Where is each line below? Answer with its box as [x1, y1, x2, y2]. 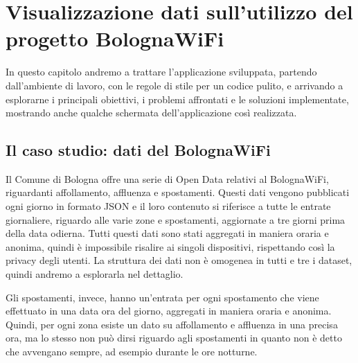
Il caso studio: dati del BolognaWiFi [6, 139, 271, 161]
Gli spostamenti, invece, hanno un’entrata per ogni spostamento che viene [6, 290, 319, 304]
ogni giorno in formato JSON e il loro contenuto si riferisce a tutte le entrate [6, 199, 331, 213]
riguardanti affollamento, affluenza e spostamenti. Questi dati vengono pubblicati [6, 185, 350, 200]
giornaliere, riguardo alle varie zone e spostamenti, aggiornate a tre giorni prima [6, 212, 346, 227]
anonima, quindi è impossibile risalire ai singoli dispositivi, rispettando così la [6, 239, 335, 254]
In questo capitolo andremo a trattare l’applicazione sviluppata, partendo [6, 64, 317, 79]
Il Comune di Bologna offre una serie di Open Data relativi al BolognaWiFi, [6, 171, 329, 186]
